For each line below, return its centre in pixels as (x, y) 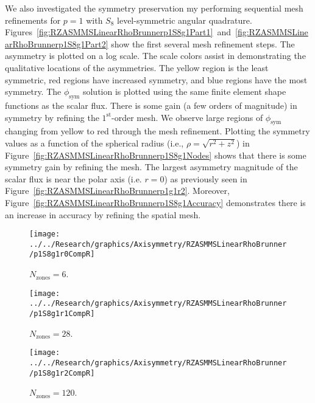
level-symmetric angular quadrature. (185, 20)
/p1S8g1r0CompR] (62, 254)
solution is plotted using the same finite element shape (184, 91)
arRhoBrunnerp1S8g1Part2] (57, 43)
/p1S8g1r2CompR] (62, 373)
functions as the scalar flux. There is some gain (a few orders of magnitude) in (151, 105)
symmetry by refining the (52, 117)
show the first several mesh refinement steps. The (203, 43)
